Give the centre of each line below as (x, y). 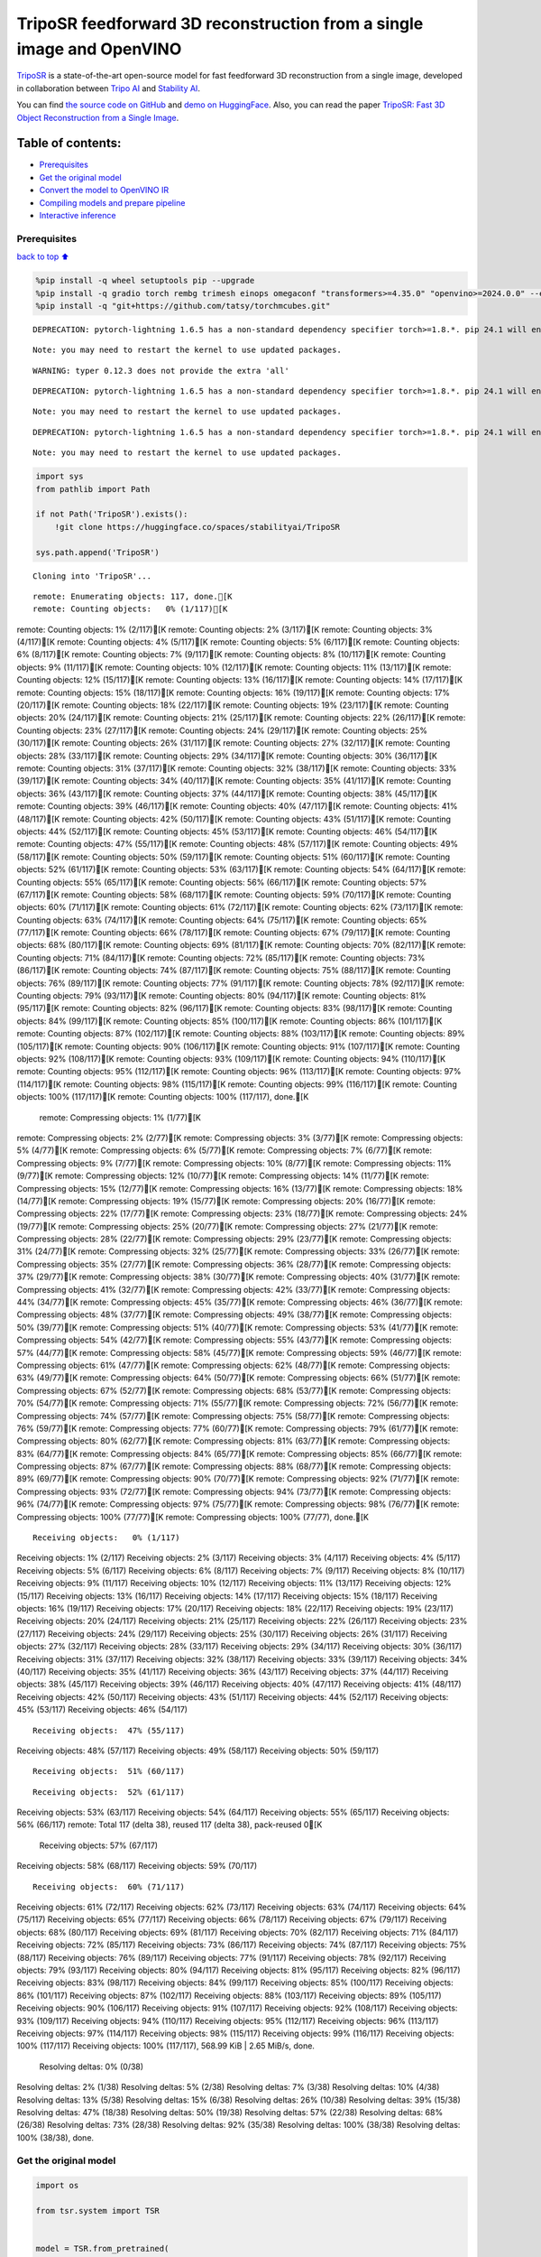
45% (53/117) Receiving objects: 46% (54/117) (102, 1710)
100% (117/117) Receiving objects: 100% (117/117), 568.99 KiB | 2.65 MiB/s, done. (166, 2046)
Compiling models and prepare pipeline (112, 202)
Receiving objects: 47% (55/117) (109, 1730)
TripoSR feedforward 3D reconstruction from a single (220, 23)
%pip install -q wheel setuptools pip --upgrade (145, 281)
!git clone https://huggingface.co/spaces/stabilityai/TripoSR (197, 527)
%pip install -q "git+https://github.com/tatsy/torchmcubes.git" (183, 306)
